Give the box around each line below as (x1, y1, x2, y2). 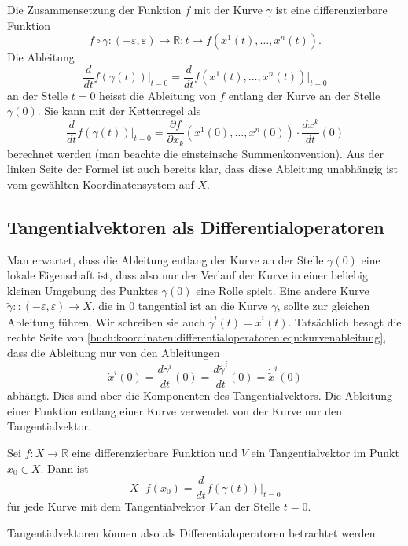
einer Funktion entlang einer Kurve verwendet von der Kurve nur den (7, 402, 342, 419)
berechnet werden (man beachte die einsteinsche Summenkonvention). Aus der (7, 145, 384, 161)
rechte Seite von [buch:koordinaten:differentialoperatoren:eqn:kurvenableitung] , (7, 329, 387, 345)
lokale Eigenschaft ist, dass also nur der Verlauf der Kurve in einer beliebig (7, 267, 368, 283)
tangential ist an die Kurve (138, 297, 268, 314)
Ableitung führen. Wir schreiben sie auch (7, 313, 205, 330)
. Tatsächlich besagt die (288, 313, 402, 330)
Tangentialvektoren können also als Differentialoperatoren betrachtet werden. (7, 524, 379, 540)
